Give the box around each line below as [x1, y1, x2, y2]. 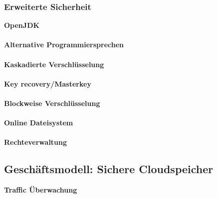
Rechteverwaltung [4, 137, 67, 147]
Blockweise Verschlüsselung [4, 98, 100, 108]
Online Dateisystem [4, 117, 73, 128]
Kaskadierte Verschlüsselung [4, 59, 104, 69]
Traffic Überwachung [4, 185, 77, 195]
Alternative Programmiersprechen [4, 39, 124, 50]
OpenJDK [4, 20, 40, 30]
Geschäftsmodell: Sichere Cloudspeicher [4, 161, 214, 177]
